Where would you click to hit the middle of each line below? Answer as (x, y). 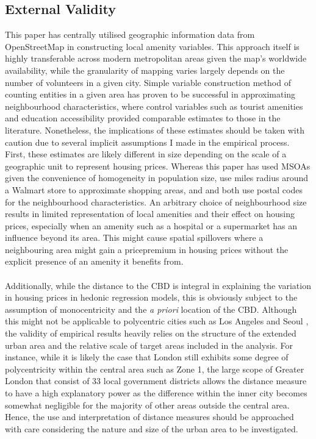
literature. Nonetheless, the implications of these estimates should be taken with (155, 130)
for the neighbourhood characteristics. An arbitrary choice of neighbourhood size (156, 202)
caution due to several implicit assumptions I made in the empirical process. (147, 142)
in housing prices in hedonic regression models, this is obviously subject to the (151, 297)
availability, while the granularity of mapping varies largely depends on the (145, 70)
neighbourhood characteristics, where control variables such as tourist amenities (154, 106)
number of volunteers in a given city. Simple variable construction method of (148, 82)
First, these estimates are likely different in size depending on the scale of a (146, 154)
